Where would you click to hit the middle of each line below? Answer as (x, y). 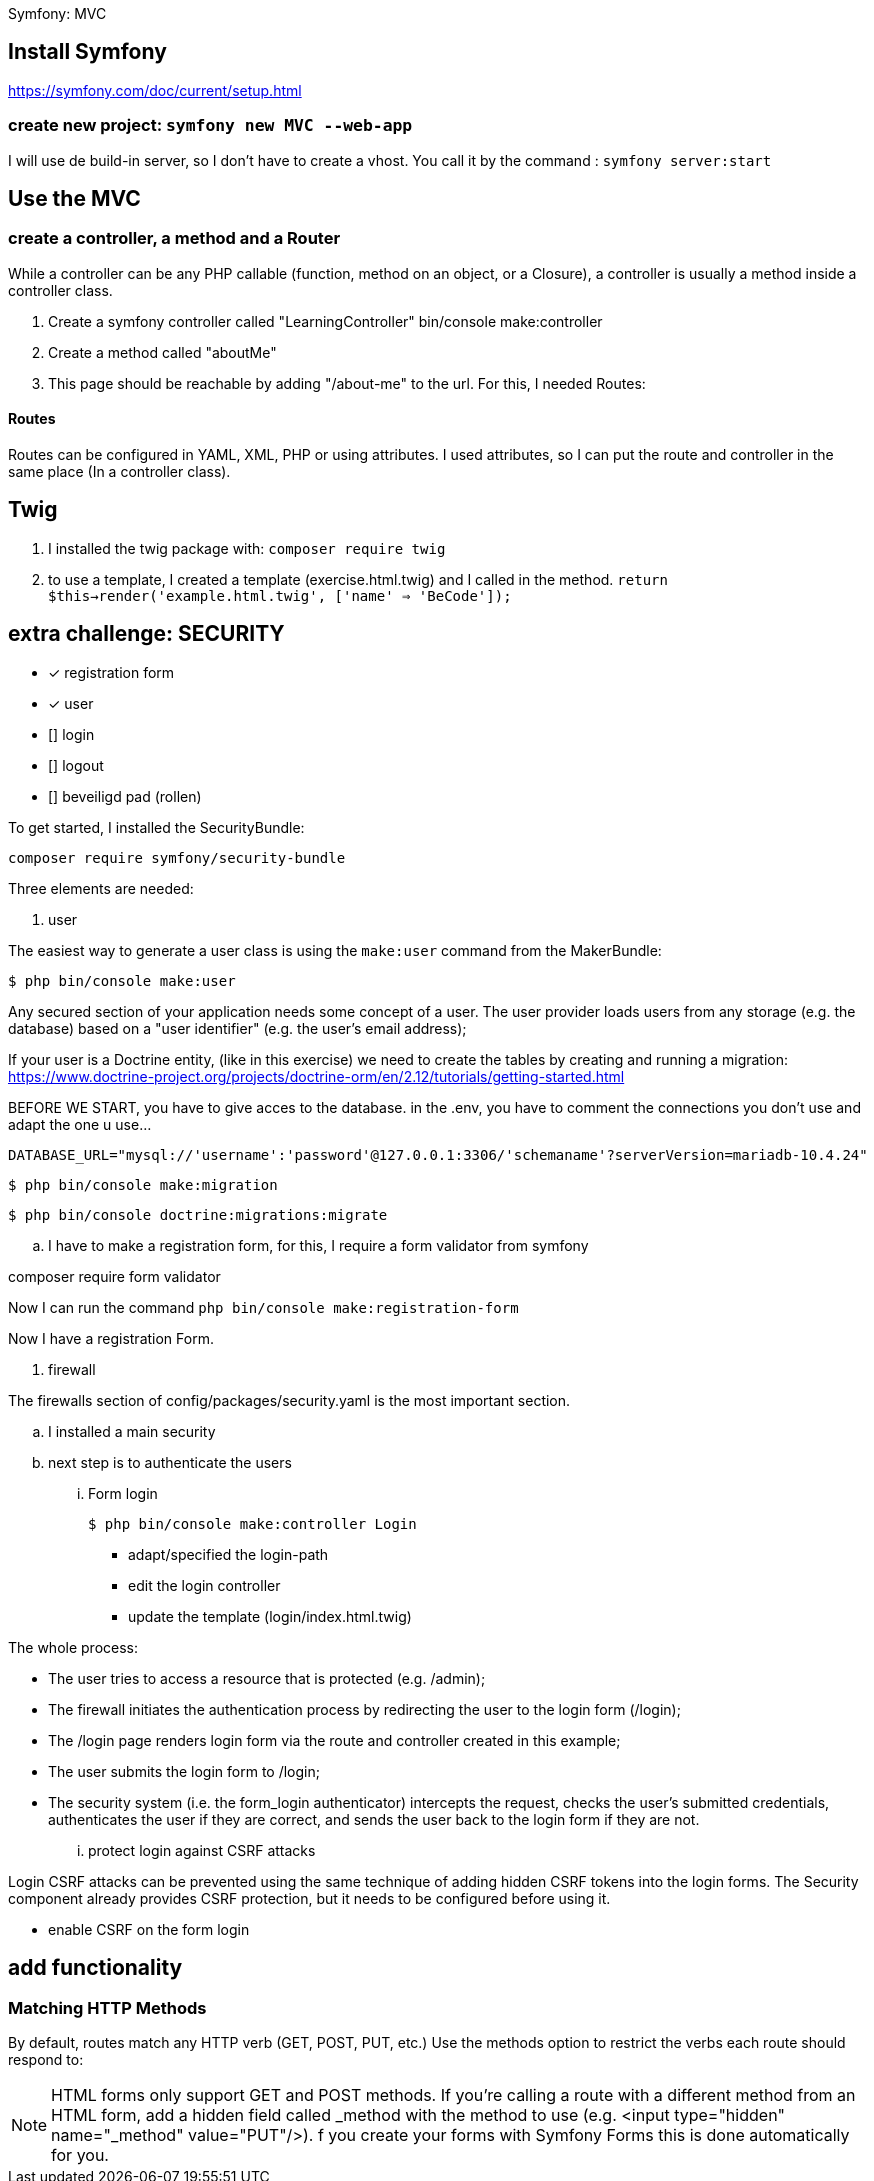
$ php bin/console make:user (122, 980)
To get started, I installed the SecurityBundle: (156, 827)
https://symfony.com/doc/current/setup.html (155, 90)
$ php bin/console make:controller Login (252, 1523)
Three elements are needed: (101, 888)
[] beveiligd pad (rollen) (125, 796)
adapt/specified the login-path (228, 1554)
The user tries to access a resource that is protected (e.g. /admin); (267, 1678)
